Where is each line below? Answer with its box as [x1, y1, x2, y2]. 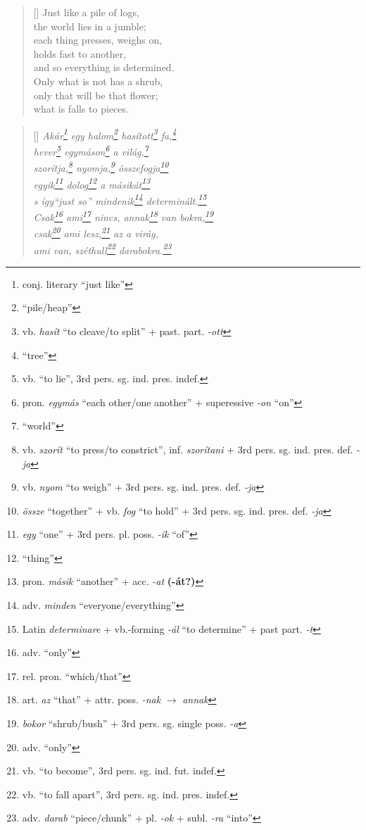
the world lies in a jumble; [33, 18, 146, 33]
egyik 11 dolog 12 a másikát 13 [33, 175, 151, 191]
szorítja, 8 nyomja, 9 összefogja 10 [33, 158, 169, 175]
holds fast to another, [33, 46, 127, 61]
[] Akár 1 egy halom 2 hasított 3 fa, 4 [33, 125, 177, 142]
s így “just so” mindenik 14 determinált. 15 [33, 191, 207, 208]
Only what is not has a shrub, [33, 73, 163, 88]
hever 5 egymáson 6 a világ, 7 [33, 142, 149, 158]
